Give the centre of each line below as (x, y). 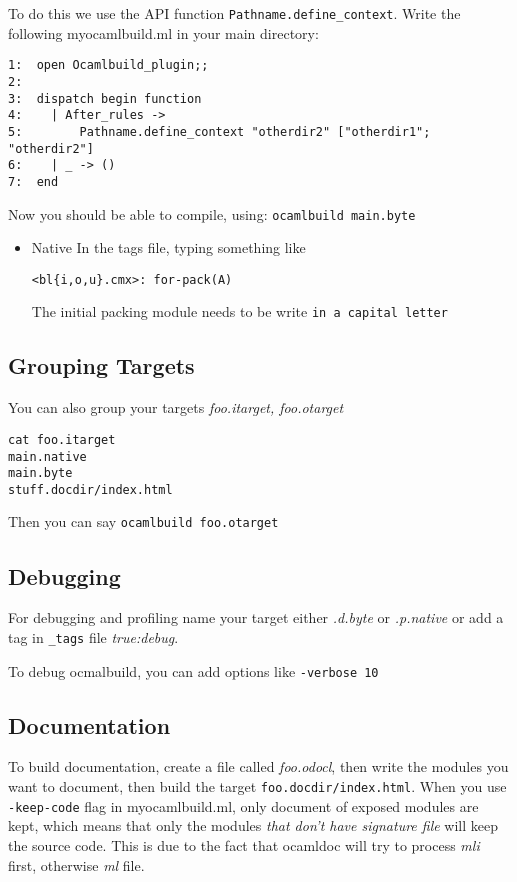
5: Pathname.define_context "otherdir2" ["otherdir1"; (219, 131)
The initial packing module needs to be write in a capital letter (239, 311)
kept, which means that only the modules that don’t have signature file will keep (253, 825)
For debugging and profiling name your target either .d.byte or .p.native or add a (256, 617)
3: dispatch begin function (105, 98)
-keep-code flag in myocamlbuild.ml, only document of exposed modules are (243, 805)
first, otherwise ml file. (76, 864)
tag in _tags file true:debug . (93, 636)
